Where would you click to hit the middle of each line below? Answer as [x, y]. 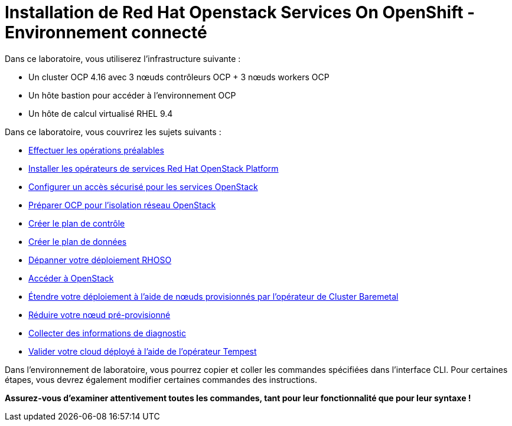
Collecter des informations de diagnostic [107, 333]
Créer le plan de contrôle [77, 223]
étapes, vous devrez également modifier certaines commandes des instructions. [161, 379]
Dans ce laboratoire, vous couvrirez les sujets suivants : [113, 132]
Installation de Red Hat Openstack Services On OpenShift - [240, 12]
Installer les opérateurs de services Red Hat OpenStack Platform [154, 168]
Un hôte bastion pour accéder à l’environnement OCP [132, 95]
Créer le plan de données [78, 241]
